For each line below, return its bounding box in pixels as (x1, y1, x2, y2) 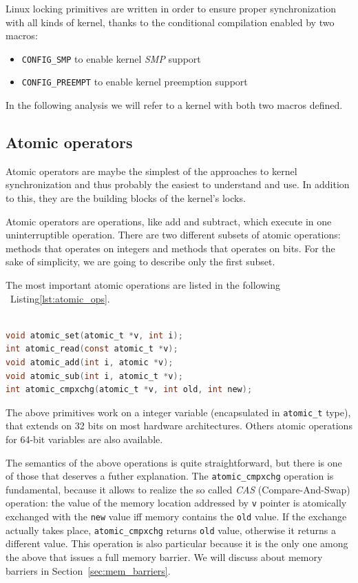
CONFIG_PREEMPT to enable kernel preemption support (21, 74, 248, 89)
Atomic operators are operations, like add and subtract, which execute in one (6, 214, 332, 228)
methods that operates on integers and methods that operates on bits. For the (6, 241, 335, 255)
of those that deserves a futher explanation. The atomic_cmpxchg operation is (6, 469, 334, 483)
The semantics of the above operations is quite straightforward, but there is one (6, 455, 342, 469)
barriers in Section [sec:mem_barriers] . (6, 563, 171, 577)
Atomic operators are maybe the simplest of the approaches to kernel (6, 163, 297, 178)
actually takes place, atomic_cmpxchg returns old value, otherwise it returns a (6, 522, 336, 537)
